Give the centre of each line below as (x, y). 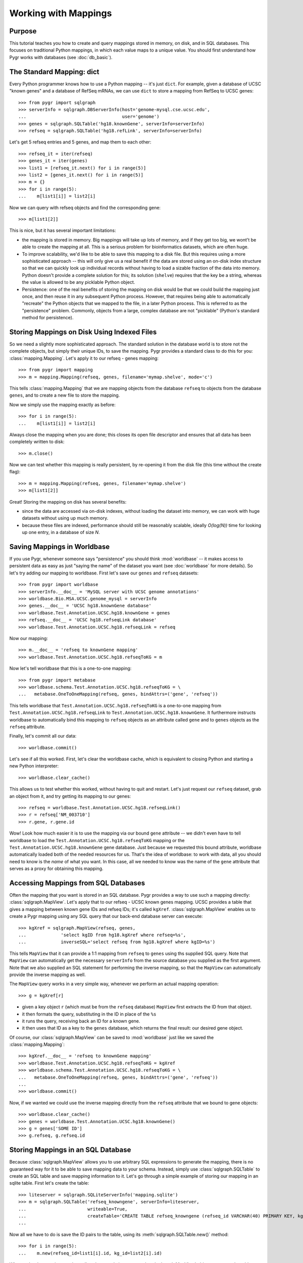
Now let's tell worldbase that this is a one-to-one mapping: (70, 668)
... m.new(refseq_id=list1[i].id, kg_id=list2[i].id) (90, 1253)
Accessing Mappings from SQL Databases (77, 883)
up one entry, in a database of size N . (61, 532)
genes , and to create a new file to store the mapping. (65, 395)
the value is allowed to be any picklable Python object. (79, 282)
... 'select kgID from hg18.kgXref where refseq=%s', (102, 935)
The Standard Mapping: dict (54, 71)
